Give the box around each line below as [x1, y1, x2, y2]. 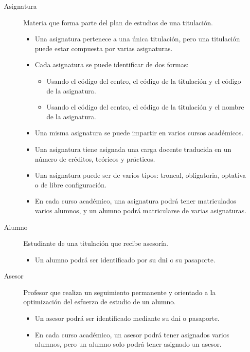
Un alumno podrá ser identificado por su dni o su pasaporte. [35, 254, 215, 264]
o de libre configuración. [35, 179, 107, 189]
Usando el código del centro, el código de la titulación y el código [46, 75, 241, 86]
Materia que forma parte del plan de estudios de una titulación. [23, 17, 213, 27]
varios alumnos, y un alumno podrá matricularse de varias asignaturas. [35, 205, 247, 215]
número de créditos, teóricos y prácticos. [35, 153, 155, 164]
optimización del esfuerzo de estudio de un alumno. [23, 296, 176, 307]
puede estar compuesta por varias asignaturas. [35, 43, 173, 53]
